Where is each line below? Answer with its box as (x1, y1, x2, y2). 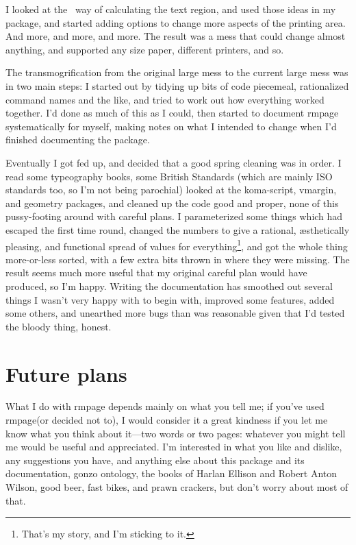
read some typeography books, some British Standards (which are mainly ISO (5, 169, 333, 183)
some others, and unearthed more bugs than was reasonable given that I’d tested (5, 306, 345, 320)
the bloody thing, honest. (5, 319, 112, 333)
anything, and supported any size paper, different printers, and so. (5, 42, 284, 56)
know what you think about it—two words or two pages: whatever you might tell (5, 426, 346, 440)
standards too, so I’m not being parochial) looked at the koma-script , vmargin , (5, 182, 337, 197)
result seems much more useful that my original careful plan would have (5, 265, 307, 280)
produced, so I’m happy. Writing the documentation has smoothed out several (5, 278, 333, 293)
